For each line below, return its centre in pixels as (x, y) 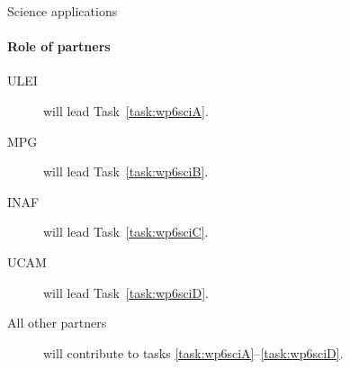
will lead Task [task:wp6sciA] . (126, 110)
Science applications (63, 11)
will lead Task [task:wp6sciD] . (126, 292)
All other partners (57, 323)
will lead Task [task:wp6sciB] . (126, 171)
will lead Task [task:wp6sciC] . (126, 232)
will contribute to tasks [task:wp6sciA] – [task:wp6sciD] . (193, 352)
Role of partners (59, 46)
